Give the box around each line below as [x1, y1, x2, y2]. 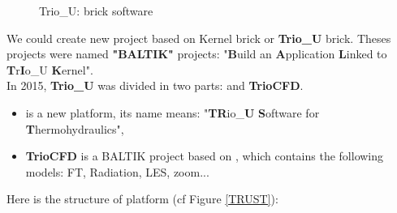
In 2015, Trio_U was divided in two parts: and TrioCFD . [6, 77, 304, 94]
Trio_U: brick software [39, 2, 153, 19]
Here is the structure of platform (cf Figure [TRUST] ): [6, 190, 278, 207]
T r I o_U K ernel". [6, 61, 93, 78]
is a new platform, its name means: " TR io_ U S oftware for [25, 104, 320, 121]
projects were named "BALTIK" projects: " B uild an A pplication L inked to [6, 45, 387, 62]
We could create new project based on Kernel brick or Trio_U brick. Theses [6, 29, 391, 46]
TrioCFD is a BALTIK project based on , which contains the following [25, 147, 384, 164]
